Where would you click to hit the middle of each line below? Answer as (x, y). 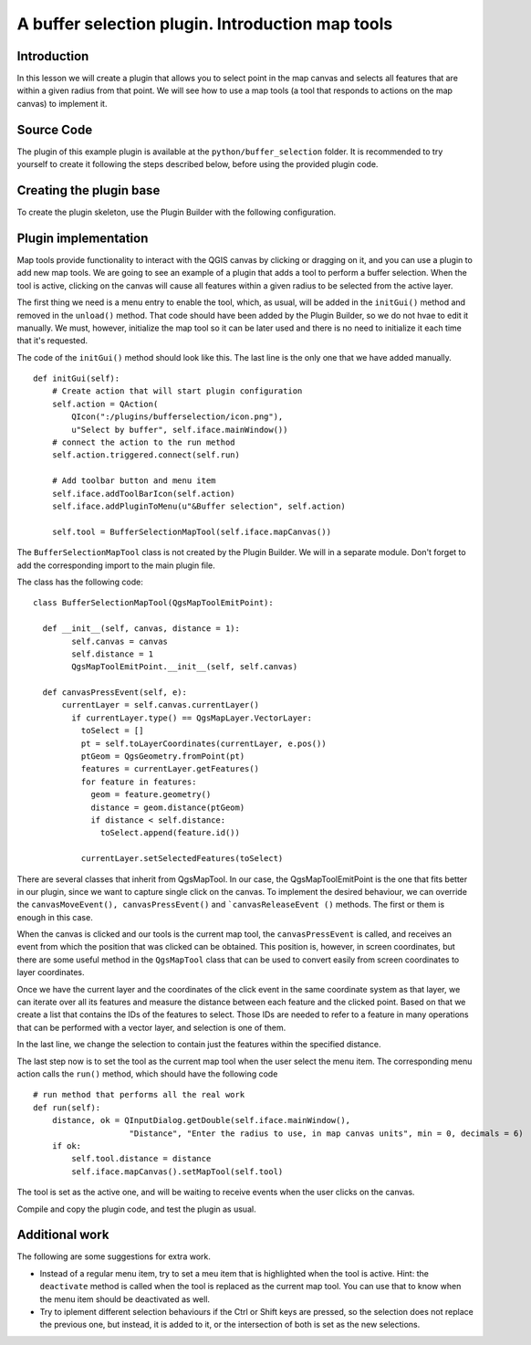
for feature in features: (139, 782)
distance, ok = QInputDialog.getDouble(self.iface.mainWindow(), (201, 1120)
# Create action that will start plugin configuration (177, 391)
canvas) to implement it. (62, 103)
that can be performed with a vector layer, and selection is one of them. (151, 1027)
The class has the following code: (80, 582)
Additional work (63, 1235)
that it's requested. (52, 341)
